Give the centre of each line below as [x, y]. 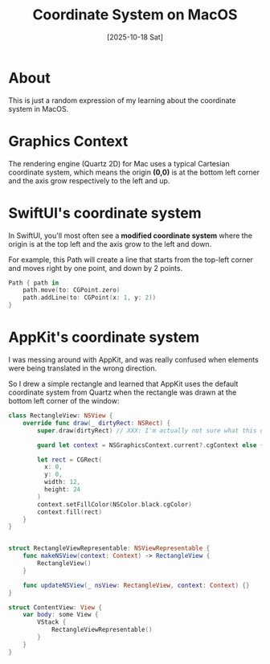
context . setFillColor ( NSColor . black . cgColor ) [115, 504]
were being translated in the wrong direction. [83, 368]
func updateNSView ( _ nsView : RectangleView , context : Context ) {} [136, 585]
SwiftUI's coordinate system [105, 213]
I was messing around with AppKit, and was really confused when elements [133, 360]
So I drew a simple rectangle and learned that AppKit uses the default [123, 384]
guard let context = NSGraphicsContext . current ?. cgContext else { [151, 445]
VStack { [52, 622]
